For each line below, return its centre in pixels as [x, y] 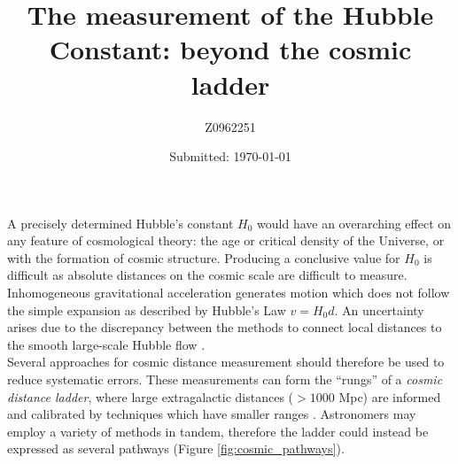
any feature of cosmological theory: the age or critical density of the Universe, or [226, 240]
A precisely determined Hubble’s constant [120, 223]
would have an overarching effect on [354, 223]
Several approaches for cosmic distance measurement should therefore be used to [226, 362]
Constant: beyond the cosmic [230, 49]
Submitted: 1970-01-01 [230, 156]
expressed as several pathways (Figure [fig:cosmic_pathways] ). [176, 449]
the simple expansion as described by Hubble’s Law [147, 309]
